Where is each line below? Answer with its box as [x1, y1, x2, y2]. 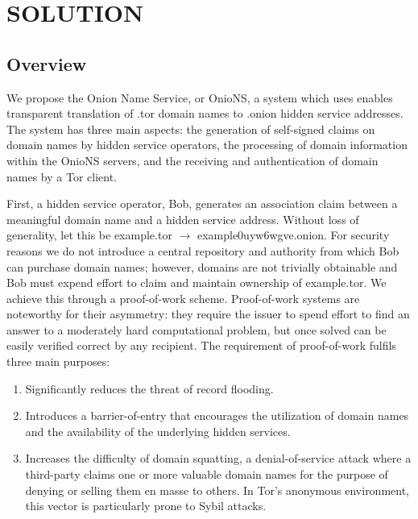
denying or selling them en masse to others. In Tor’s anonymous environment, [25, 481, 410, 498]
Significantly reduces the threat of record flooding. [25, 380, 274, 397]
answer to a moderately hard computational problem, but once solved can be [6, 321, 387, 338]
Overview [6, 51, 87, 76]
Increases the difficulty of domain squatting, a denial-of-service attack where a [25, 450, 412, 467]
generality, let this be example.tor [6, 226, 172, 243]
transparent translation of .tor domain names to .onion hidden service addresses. [6, 105, 404, 122]
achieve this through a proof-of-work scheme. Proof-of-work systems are [6, 289, 360, 306]
